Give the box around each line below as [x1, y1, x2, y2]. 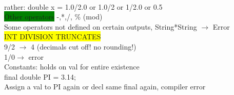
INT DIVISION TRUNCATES [4, 31, 101, 42]
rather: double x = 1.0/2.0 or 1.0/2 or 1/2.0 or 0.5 [4, 1, 163, 12]
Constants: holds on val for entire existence [4, 61, 140, 72]
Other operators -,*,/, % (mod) [4, 11, 103, 22]
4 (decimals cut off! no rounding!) [31, 41, 136, 52]
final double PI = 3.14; [4, 71, 76, 82]
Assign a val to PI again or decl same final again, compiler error [4, 81, 206, 92]
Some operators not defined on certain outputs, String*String [4, 21, 197, 32]
